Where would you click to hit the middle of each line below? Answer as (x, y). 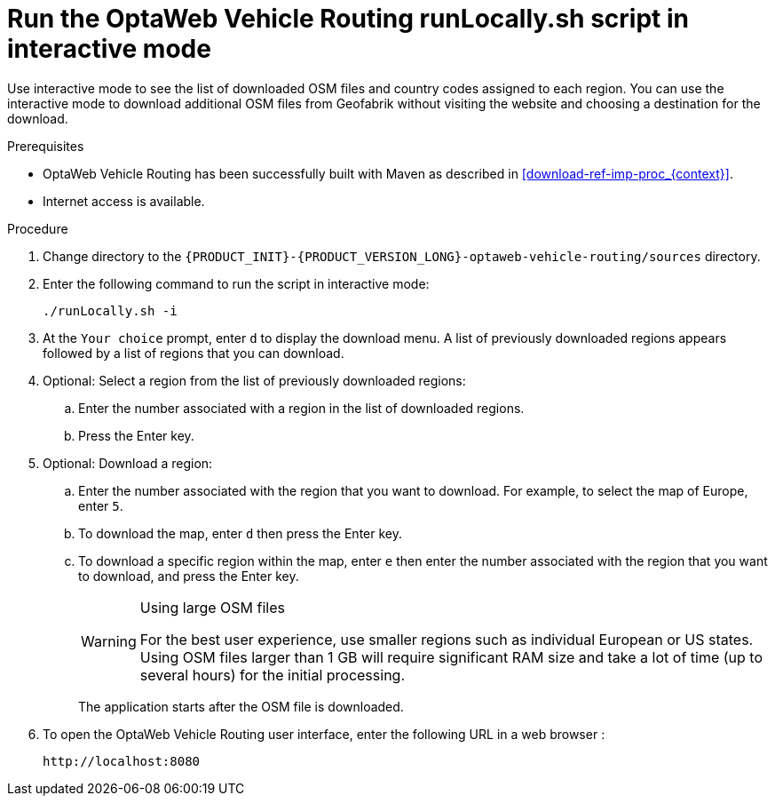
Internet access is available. (124, 201)
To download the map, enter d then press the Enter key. (240, 533)
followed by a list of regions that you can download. (194, 353)
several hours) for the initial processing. (273, 675)
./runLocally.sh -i (110, 310)
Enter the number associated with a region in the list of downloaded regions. (301, 408)
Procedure (38, 228)
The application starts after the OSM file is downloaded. (241, 706)
